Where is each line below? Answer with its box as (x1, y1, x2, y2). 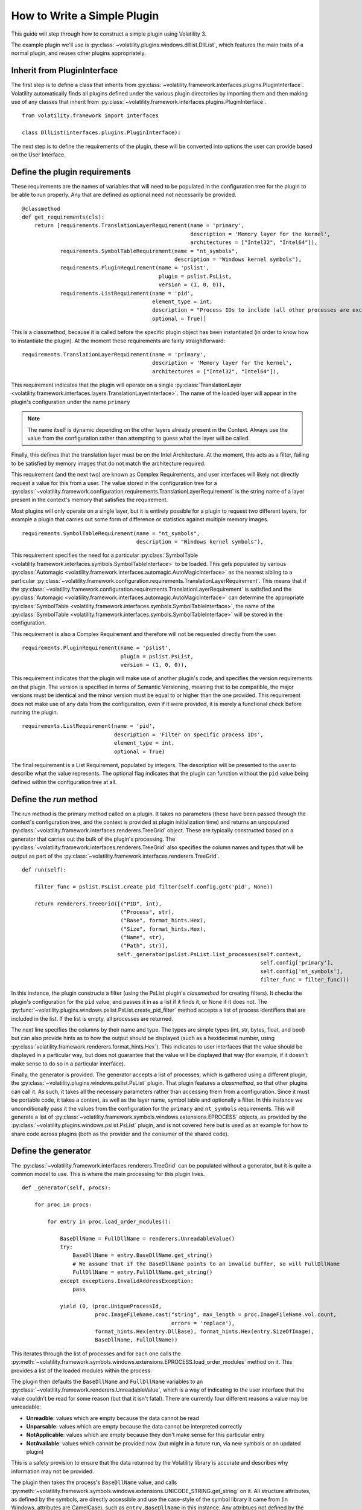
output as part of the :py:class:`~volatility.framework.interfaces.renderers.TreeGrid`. (11, 852, 220, 859)
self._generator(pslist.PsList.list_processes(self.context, (116, 951, 302, 957)
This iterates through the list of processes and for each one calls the (11, 1350, 181, 1357)
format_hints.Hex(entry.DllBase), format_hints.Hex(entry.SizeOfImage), (94, 1328, 315, 1335)
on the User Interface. (11, 151, 66, 158)
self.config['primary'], (260, 959, 334, 966)
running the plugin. (11, 708, 59, 716)
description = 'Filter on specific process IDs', (113, 731, 264, 738)
